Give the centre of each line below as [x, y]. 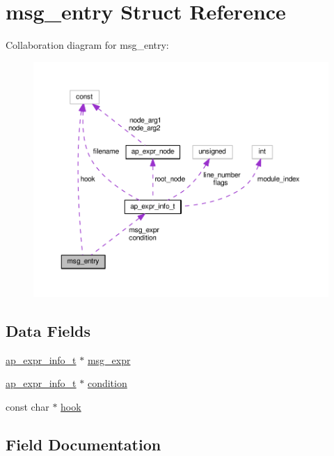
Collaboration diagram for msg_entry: [87, 45]
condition [107, 383]
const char [27, 406]
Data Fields [48, 330]
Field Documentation [83, 444]
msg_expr [109, 359]
